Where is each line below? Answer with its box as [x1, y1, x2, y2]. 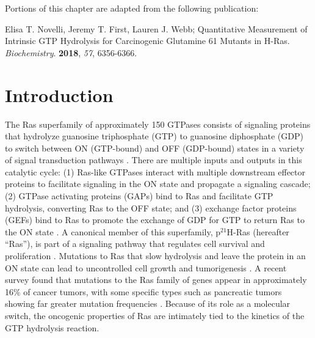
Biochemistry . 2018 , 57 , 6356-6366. [5, 46, 137, 59]
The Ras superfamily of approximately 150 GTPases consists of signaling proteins [5, 117, 311, 130]
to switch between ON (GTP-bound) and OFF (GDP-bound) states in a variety [5, 141, 305, 154]
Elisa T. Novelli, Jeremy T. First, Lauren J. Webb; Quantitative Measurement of [5, 22, 308, 35]
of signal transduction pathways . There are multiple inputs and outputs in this [5, 153, 302, 166]
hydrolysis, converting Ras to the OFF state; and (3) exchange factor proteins [5, 201, 297, 214]
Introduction [5, 82, 114, 107]
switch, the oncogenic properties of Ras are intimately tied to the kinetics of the [5, 309, 305, 321]
